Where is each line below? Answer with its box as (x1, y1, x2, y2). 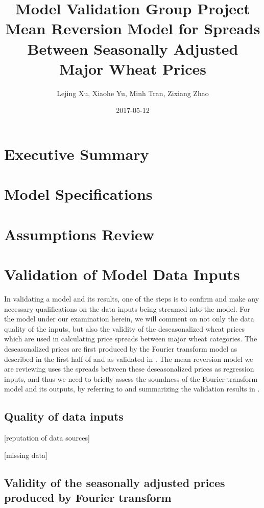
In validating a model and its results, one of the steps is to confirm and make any (4, 293, 259, 304)
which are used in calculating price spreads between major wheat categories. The (4, 333, 257, 344)
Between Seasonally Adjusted (27, 38, 238, 59)
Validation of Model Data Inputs (4, 264, 240, 284)
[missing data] (4, 449, 47, 460)
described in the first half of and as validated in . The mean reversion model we (4, 353, 253, 364)
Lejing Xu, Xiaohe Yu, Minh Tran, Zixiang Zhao (57, 87, 209, 98)
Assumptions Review (4, 223, 155, 244)
